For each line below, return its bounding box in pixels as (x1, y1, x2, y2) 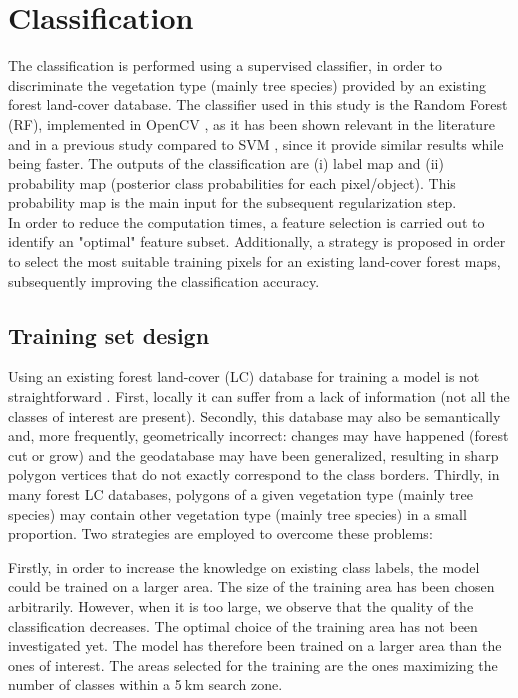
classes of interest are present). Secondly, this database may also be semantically (8, 405, 501, 426)
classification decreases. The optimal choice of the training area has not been (8, 615, 478, 636)
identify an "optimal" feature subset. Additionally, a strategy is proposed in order (8, 231, 506, 252)
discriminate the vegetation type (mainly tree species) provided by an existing (8, 74, 486, 95)
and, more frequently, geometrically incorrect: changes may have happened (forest (8, 425, 509, 446)
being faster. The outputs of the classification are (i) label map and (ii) (8, 153, 444, 174)
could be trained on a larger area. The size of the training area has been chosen (8, 576, 495, 597)
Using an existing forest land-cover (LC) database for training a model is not (8, 366, 480, 387)
